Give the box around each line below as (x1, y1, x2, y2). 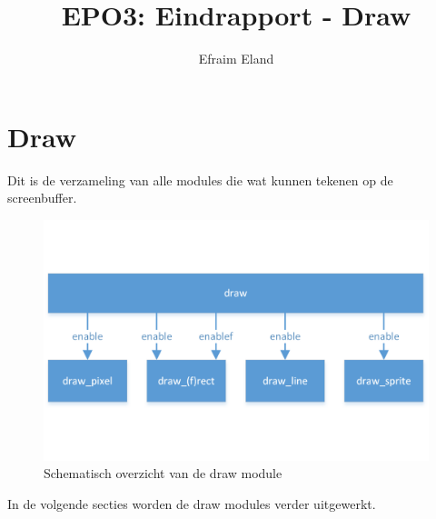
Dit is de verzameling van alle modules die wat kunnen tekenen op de (7, 170, 393, 189)
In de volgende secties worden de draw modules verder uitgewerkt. (7, 494, 376, 514)
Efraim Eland (198, 49, 274, 68)
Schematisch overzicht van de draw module (44, 464, 282, 483)
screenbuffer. (7, 188, 77, 207)
